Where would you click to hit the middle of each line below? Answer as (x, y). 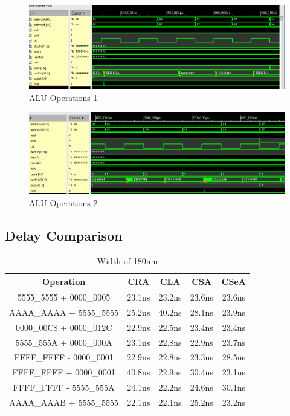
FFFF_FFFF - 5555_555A (64, 387)
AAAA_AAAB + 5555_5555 (64, 402)
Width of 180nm (127, 260)
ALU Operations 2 (63, 202)
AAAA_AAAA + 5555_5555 (64, 312)
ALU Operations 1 (63, 97)
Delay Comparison (64, 235)
